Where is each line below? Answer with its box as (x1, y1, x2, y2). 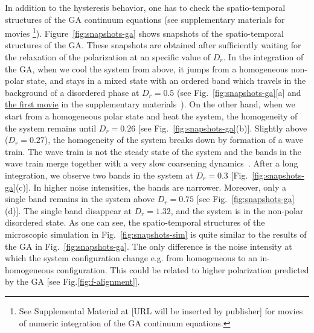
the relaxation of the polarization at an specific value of (5, 51, 211, 63)
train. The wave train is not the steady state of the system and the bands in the (5, 145, 301, 157)
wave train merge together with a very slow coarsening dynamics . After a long (5, 157, 298, 170)
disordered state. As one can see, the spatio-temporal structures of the (5, 216, 265, 229)
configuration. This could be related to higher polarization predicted (56, 263, 309, 276)
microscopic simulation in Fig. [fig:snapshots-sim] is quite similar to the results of (5, 227, 307, 240)
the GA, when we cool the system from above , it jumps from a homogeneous (5, 62, 289, 75)
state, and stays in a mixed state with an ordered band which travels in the (27, 74, 306, 87)
